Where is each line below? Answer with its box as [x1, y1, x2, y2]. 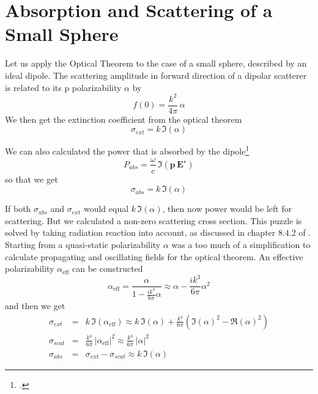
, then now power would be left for [162, 202, 292, 215]
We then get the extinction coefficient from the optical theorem [5, 112, 242, 125]
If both [5, 202, 31, 215]
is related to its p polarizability [5, 81, 122, 93]
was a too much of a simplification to [171, 238, 311, 250]
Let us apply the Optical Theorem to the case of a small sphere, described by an [5, 57, 307, 70]
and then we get [5, 299, 65, 312]
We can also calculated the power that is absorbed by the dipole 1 [5, 143, 250, 157]
